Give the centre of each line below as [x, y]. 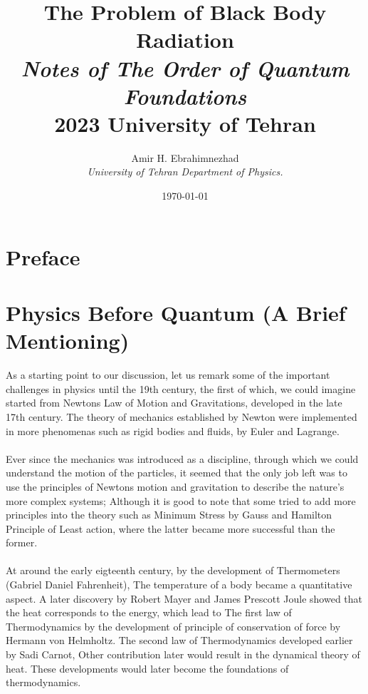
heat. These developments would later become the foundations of [147, 668]
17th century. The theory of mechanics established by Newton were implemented [182, 416]
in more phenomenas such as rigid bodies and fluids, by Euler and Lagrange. [173, 430]
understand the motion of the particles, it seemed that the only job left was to [177, 473]
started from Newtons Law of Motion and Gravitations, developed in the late [174, 403]
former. [22, 542]
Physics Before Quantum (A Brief [176, 313]
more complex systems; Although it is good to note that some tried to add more [181, 500]
